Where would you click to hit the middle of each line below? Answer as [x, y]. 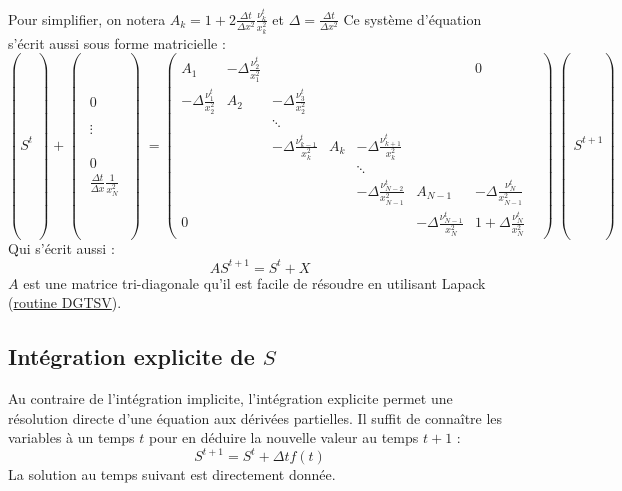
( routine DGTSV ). [65, 302]
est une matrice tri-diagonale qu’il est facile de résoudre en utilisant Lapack [254, 282]
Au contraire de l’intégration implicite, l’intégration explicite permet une [230, 397]
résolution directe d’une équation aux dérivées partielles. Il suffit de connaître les [255, 417]
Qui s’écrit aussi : [61, 248]
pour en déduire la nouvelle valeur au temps [283, 437]
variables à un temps [71, 437]
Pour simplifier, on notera [87, 18]
